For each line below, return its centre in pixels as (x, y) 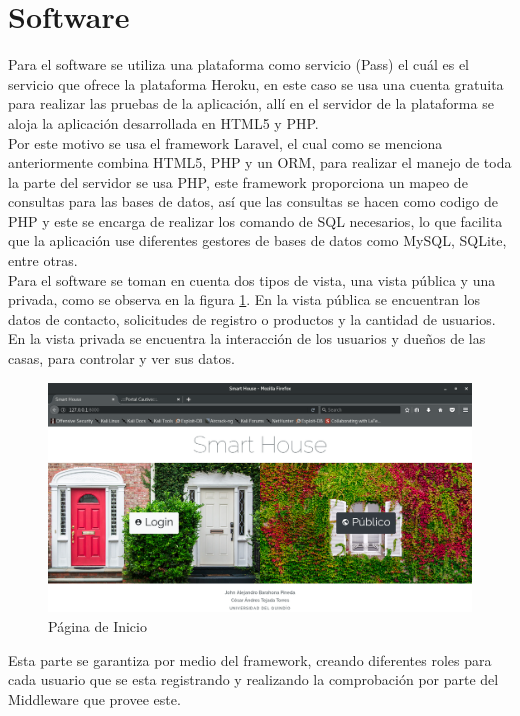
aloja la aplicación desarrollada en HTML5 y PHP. (163, 122)
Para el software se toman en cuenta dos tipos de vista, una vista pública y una (252, 279)
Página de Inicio (97, 626)
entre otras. (43, 260)
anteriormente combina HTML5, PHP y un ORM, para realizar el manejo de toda (260, 162)
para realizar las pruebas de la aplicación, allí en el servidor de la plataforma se (251, 103)
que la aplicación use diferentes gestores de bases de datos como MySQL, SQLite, (257, 240)
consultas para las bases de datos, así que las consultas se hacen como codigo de (253, 201)
